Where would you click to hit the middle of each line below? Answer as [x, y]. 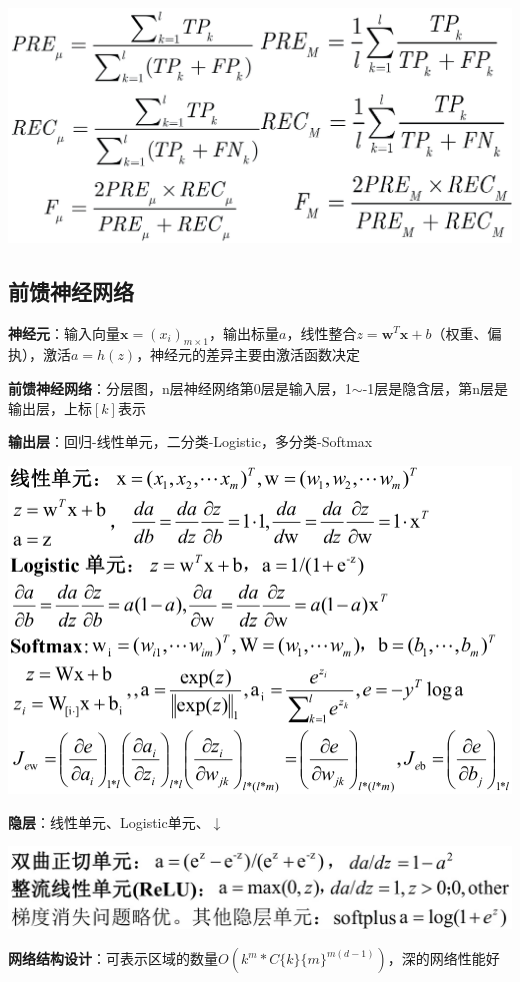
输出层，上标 [50, 407]
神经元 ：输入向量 [64, 332]
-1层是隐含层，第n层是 [435, 387]
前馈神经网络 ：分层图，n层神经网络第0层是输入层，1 [180, 387]
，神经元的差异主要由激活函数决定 [248, 354]
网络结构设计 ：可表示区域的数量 [113, 958]
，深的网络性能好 [443, 958]
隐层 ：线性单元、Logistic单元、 [109, 821]
